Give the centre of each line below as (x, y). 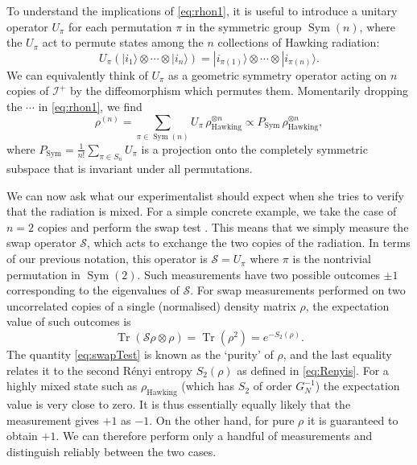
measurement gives (53, 420)
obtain (22, 436)
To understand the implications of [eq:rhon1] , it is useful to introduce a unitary (202, 10)
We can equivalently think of (77, 74)
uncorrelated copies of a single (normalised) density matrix (151, 305)
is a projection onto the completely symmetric (254, 148)
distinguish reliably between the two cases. (111, 451)
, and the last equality (337, 354)
